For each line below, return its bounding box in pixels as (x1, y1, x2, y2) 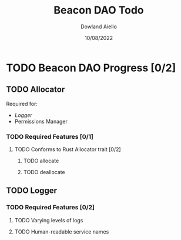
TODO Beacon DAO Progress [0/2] (6, 61, 176, 74)
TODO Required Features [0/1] (6, 132, 94, 141)
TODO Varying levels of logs (14, 216, 83, 224)
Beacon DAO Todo (53, 4, 144, 17)
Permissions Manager (14, 118, 68, 125)
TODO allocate (23, 157, 59, 165)
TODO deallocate (23, 169, 66, 176)
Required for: (6, 100, 38, 107)
